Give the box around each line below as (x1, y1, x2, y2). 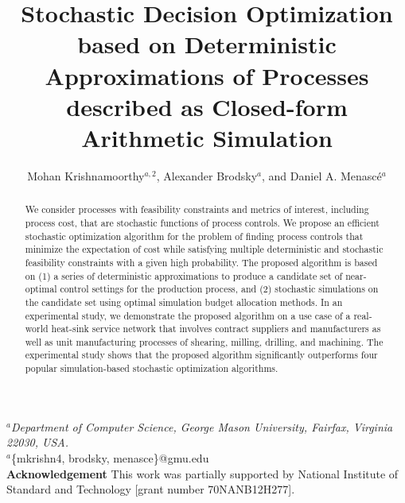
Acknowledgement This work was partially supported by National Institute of (6, 465, 399, 482)
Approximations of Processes (45, 59, 369, 91)
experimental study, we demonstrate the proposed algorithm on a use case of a (25, 308, 351, 322)
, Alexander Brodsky (156, 167, 258, 184)
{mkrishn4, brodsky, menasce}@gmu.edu (10, 449, 209, 466)
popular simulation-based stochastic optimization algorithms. (25, 362, 278, 375)
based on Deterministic (77, 28, 337, 60)
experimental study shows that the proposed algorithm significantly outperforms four (25, 348, 378, 362)
